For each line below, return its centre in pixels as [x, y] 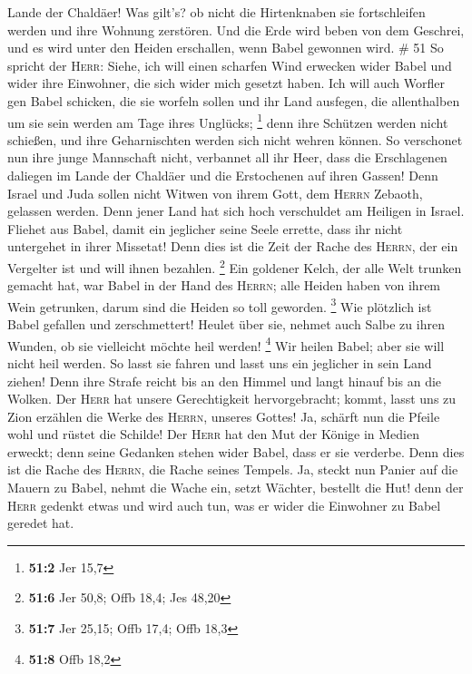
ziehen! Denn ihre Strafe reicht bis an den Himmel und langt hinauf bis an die [225, 381]
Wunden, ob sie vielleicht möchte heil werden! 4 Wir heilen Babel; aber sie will [226, 344]
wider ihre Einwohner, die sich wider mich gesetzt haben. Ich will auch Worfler [226, 83]
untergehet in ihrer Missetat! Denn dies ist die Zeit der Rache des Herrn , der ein [233, 246]
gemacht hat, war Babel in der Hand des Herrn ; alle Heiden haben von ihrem [224, 285]
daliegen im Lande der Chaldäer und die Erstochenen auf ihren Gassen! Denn [223, 175]
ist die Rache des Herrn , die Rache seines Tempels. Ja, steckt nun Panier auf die [233, 469]
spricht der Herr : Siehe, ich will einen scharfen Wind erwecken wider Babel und [230, 65]
